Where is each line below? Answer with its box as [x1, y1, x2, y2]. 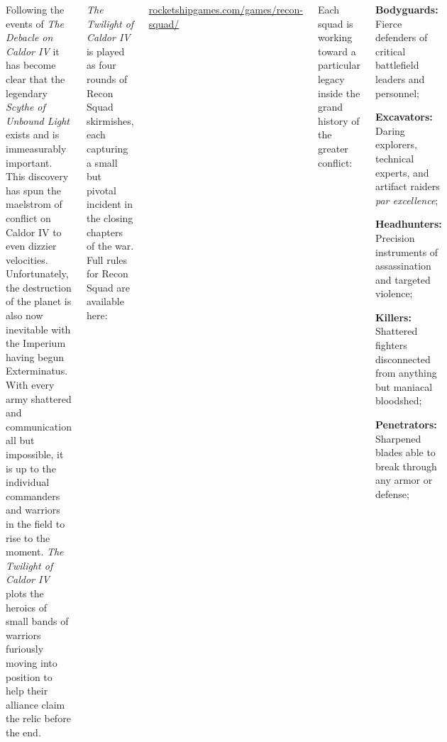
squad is [318, 16, 353, 31]
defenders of [375, 30, 428, 45]
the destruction [6, 279, 72, 294]
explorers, [375, 137, 417, 152]
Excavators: [375, 109, 433, 124]
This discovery [6, 169, 69, 184]
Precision [375, 230, 415, 245]
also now [6, 308, 43, 323]
